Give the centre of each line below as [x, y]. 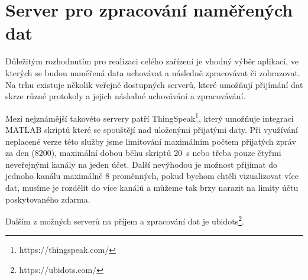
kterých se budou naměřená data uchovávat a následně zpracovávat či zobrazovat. [153, 72]
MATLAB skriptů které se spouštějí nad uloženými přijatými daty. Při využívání [152, 129]
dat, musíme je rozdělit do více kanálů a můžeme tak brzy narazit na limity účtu [152, 187]
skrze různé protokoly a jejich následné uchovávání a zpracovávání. [126, 96]
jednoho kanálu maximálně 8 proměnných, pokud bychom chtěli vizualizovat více [152, 176]
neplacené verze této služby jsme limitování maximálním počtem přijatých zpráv [151, 141]
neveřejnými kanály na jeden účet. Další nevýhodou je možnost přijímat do [142, 164]
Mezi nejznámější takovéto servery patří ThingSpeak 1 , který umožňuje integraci [150, 117]
